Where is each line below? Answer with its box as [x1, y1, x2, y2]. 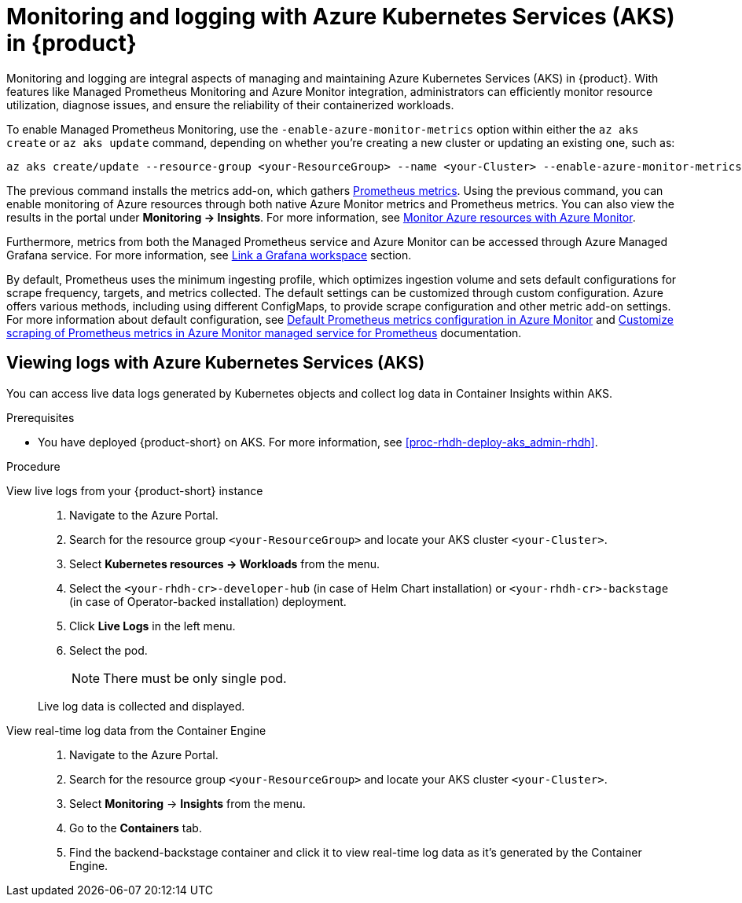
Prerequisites [6, 410, 75, 424]
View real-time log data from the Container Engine [6, 723, 266, 737]
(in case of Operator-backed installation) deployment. [69, 594, 347, 608]
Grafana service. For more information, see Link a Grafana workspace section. [6, 248, 412, 262]
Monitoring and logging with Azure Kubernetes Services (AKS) [6, 3, 675, 30]
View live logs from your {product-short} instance [6, 483, 263, 497]
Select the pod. [69, 643, 148, 657]
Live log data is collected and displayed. [38, 699, 245, 713]
